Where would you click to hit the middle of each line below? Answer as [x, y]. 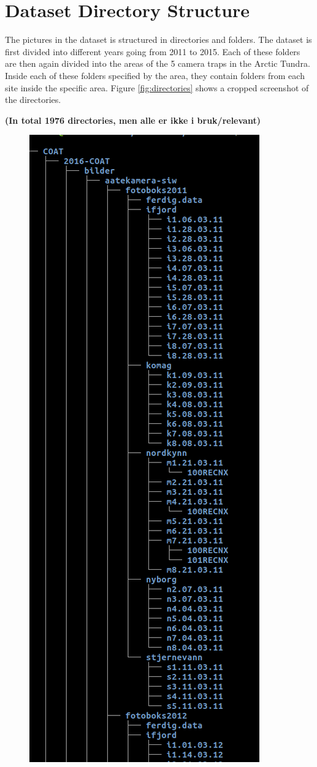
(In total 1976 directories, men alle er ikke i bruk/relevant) [133, 120]
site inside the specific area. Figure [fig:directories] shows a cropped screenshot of [157, 87]
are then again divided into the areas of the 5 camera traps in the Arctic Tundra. [158, 63]
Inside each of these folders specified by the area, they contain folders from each [155, 75]
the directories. [33, 100]
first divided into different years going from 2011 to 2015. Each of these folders [153, 51]
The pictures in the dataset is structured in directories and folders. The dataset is [158, 40]
